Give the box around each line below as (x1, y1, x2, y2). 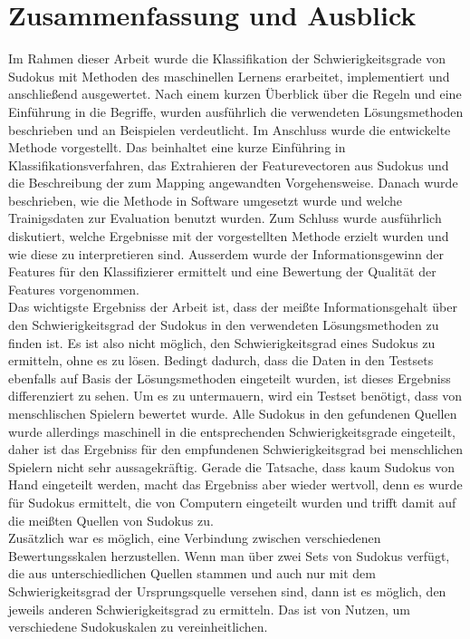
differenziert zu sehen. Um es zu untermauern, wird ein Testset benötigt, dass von (8, 386, 463, 405)
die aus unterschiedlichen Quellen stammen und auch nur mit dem (8, 564, 376, 583)
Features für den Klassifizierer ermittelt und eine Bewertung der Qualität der (8, 262, 436, 281)
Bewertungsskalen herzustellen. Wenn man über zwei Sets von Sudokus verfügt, (8, 546, 450, 565)
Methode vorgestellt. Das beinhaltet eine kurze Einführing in (8, 138, 346, 157)
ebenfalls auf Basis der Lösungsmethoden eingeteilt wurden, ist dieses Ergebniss (8, 368, 451, 387)
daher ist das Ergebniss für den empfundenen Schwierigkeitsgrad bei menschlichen (8, 440, 464, 459)
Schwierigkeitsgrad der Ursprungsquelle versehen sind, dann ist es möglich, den (8, 581, 446, 600)
